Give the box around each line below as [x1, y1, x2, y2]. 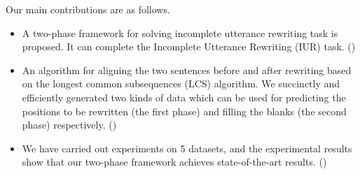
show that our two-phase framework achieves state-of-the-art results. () [22, 154, 327, 169]
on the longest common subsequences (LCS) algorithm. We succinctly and [22, 76, 340, 91]
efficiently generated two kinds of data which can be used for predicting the [22, 89, 346, 104]
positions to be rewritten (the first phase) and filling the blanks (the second [22, 103, 347, 118]
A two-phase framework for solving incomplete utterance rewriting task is [22, 25, 338, 40]
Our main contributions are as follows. [6, 2, 170, 16]
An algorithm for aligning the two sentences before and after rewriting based [22, 62, 352, 77]
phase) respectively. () [22, 117, 117, 132]
